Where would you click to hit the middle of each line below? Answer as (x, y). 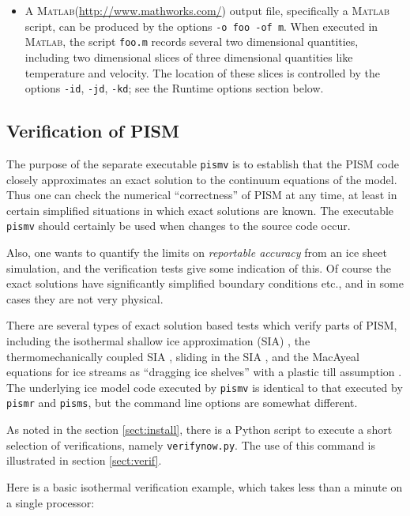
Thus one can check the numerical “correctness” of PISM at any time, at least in (202, 195)
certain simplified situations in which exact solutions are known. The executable (200, 210)
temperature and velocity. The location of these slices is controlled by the (202, 72)
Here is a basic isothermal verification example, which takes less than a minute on (205, 486)
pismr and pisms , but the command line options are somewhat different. (182, 403)
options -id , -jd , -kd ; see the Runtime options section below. (174, 88)
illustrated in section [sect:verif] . (84, 460)
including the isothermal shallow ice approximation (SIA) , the (158, 341)
